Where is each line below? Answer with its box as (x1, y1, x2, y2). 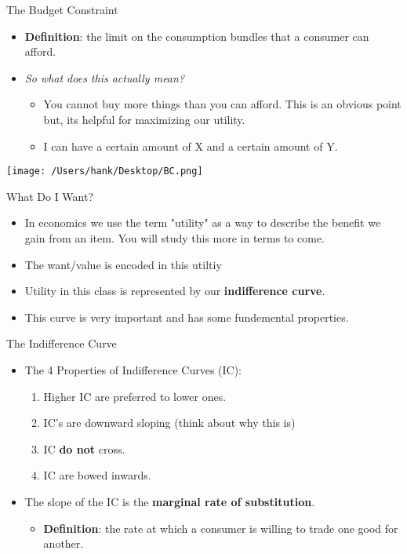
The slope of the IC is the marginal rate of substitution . (24, 493, 315, 509)
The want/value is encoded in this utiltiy (24, 256, 222, 272)
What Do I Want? (6, 188, 94, 204)
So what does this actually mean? (24, 69, 185, 86)
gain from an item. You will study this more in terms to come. (24, 230, 325, 246)
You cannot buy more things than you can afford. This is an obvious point (43, 96, 402, 112)
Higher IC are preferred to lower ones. (43, 388, 227, 404)
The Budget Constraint (6, 2, 118, 17)
